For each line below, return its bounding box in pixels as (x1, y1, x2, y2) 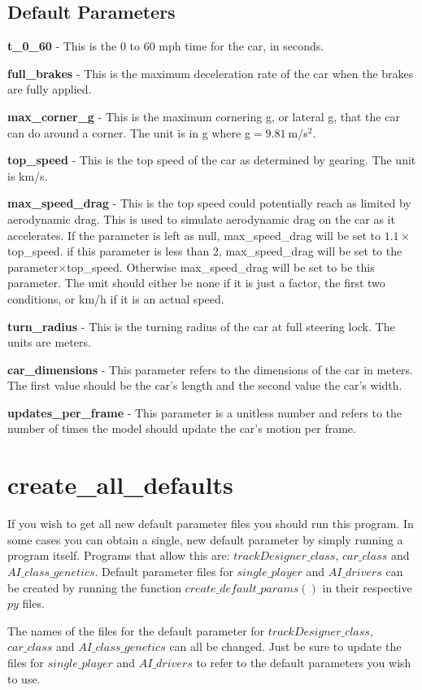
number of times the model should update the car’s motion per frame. (7, 420, 356, 437)
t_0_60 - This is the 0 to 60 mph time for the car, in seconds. (7, 37, 324, 55)
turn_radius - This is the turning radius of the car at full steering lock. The (7, 317, 395, 334)
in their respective (322, 579, 412, 596)
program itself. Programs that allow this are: (7, 547, 230, 564)
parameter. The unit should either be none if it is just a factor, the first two (7, 274, 385, 291)
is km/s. (7, 167, 48, 184)
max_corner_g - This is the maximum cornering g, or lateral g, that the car (7, 107, 400, 124)
